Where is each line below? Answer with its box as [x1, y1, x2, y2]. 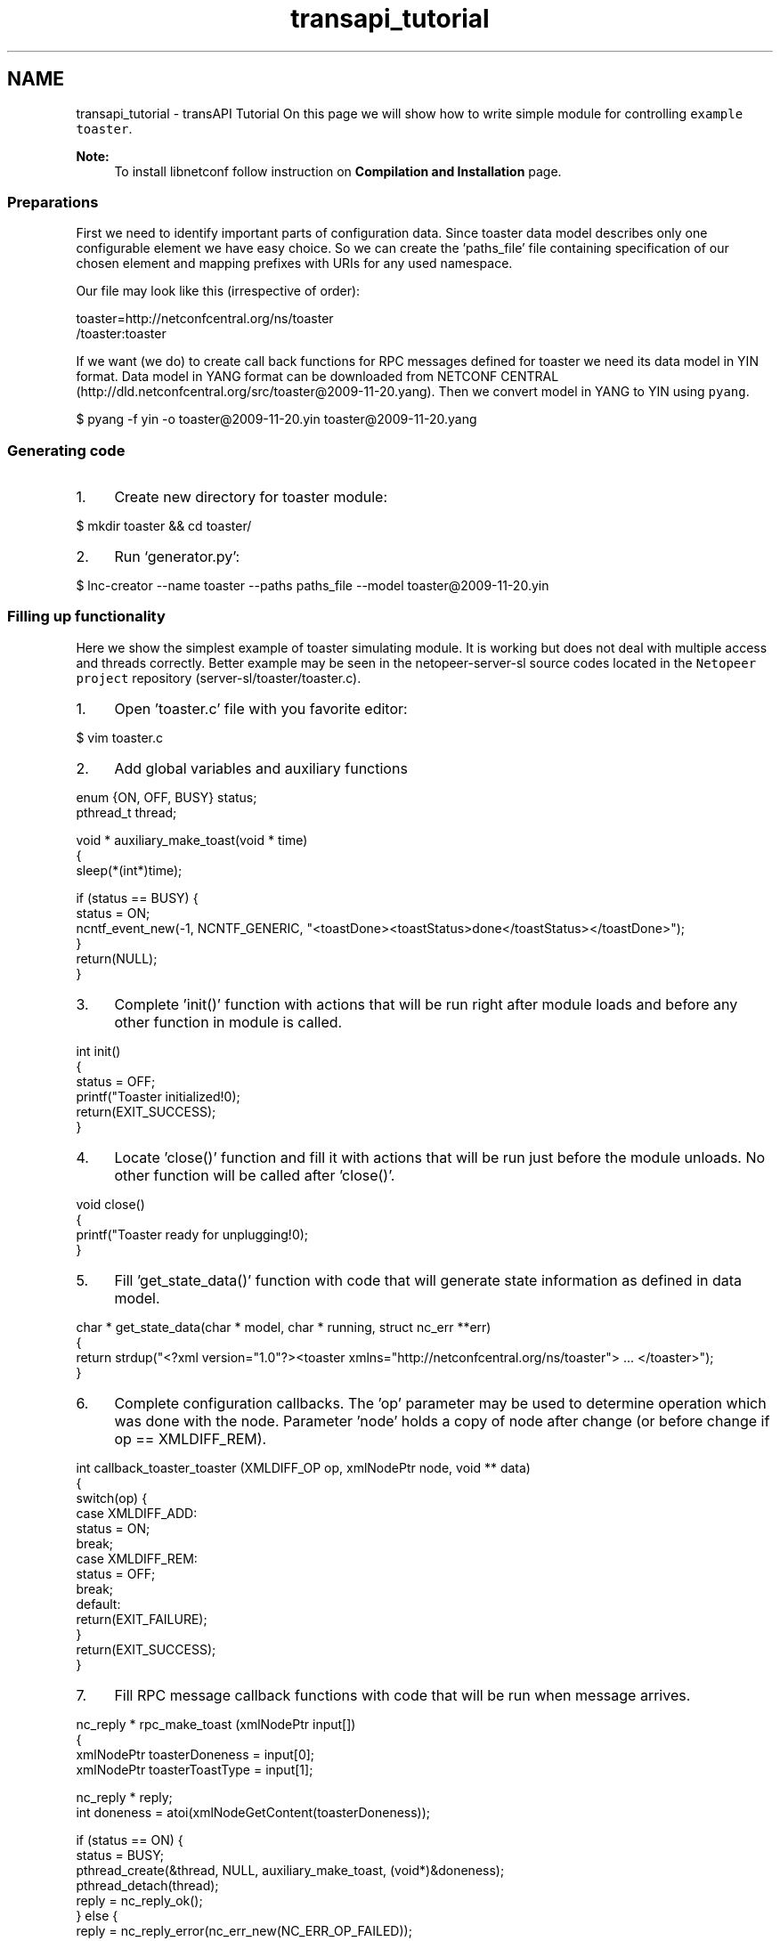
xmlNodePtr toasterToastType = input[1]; [76, 1761, 313, 1777]
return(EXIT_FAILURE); [76, 1611, 207, 1627]
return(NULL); [76, 950, 158, 966]
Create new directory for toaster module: [114, 488, 388, 507]
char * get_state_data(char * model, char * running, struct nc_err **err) [76, 1319, 492, 1335]
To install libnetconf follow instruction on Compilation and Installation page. [114, 163, 562, 179]
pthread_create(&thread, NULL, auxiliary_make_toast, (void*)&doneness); [76, 1862, 505, 1878]
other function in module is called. [114, 1012, 343, 1031]
